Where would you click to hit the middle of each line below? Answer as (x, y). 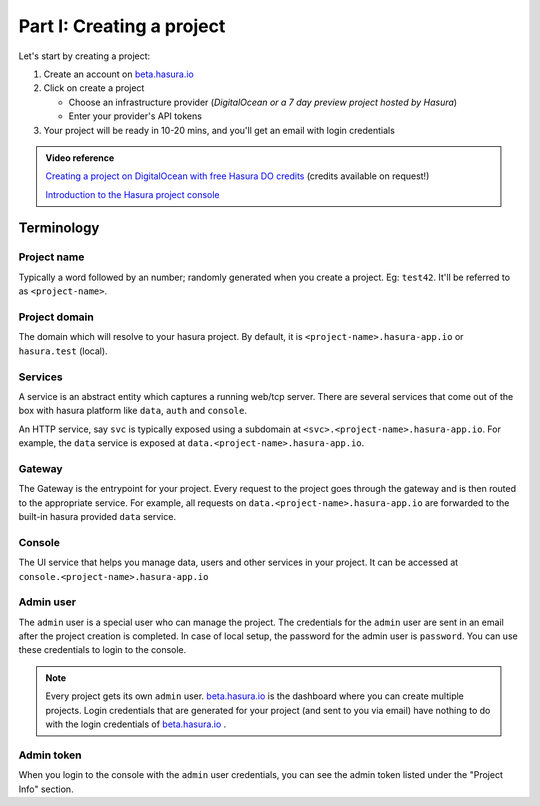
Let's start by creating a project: (84, 56)
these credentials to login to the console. (102, 650)
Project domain (56, 317)
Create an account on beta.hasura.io (119, 74)
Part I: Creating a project (122, 26)
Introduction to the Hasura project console (132, 194)
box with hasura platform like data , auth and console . (132, 411)
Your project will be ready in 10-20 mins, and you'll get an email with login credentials (219, 130)
